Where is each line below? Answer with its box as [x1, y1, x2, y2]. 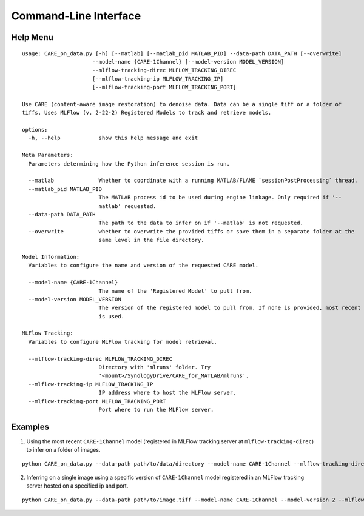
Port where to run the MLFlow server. [98, 406, 214, 413]
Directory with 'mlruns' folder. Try [98, 364, 211, 371]
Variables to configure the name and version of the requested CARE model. [28, 262, 259, 269]
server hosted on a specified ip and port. [26, 482, 129, 489]
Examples [11, 421, 50, 432]
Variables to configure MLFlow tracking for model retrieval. [28, 338, 218, 345]
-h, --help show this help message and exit [28, 135, 198, 142]
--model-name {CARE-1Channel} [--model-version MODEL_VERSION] [92, 58, 285, 65]
